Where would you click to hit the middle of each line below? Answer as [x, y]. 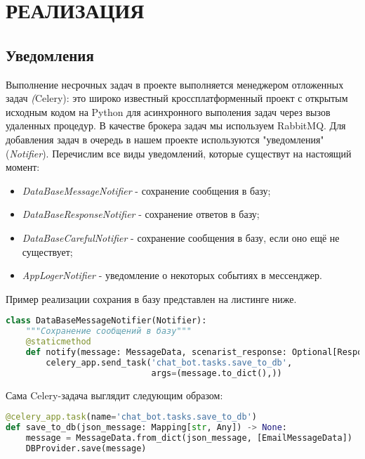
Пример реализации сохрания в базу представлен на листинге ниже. [151, 298]
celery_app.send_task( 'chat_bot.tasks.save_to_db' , [169, 362]
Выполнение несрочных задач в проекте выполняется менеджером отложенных [175, 84]
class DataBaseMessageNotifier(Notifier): [106, 321]
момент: [23, 167]
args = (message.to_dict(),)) [217, 373]
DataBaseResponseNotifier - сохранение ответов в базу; [141, 214]
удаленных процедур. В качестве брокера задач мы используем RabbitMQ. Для [176, 125]
